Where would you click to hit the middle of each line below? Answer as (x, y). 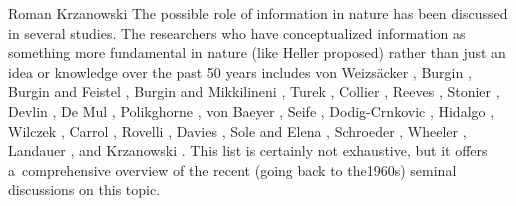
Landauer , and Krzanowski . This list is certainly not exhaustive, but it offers (248, 150)
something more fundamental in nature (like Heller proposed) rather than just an (257, 52)
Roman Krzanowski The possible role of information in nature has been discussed (258, 13)
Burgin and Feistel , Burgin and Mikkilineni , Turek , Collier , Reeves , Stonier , (254, 91)
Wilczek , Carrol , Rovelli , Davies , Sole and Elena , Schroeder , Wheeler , (237, 130)
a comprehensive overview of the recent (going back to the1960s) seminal (232, 169)
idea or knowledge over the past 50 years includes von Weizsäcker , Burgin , (240, 71)
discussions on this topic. (84, 189)
